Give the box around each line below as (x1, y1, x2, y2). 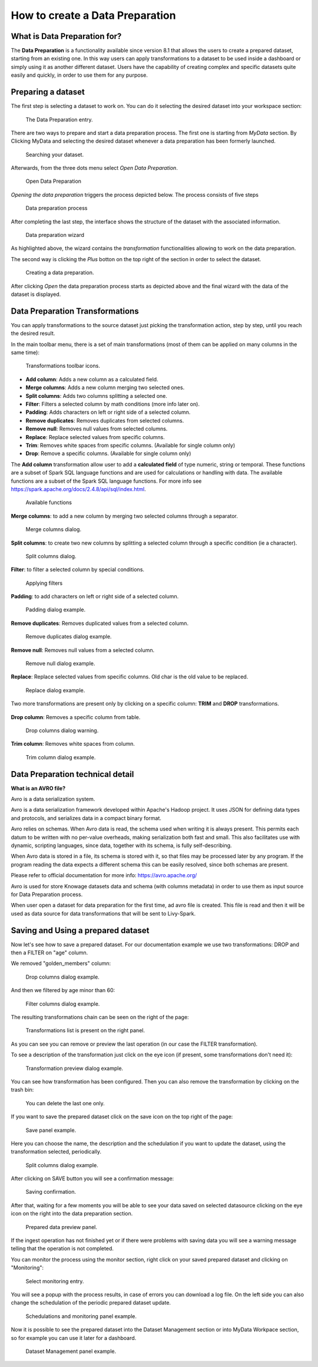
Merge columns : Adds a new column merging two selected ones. (25, 384, 185, 391)
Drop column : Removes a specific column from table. (11, 713, 141, 720)
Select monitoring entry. (25, 1277, 84, 1284)
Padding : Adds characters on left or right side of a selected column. (25, 409, 191, 416)
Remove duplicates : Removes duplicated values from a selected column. (11, 620, 188, 627)
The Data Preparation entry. (25, 116, 94, 123)
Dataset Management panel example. (25, 1348, 117, 1355)
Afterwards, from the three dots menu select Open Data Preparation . (11, 164, 178, 172)
